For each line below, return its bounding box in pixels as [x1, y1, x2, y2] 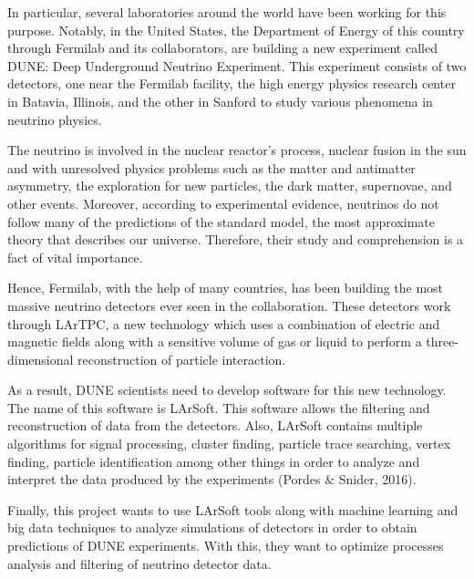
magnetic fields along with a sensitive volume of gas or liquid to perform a [7, 332, 422, 351]
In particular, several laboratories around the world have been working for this [7, 3, 447, 21]
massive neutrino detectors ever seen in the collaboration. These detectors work [7, 295, 451, 315]
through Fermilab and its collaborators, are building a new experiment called [7, 38, 438, 57]
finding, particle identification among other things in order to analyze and [7, 451, 420, 470]
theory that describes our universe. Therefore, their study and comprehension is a [7, 230, 464, 249]
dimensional [7, 349, 74, 368]
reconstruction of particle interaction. [77, 349, 286, 368]
